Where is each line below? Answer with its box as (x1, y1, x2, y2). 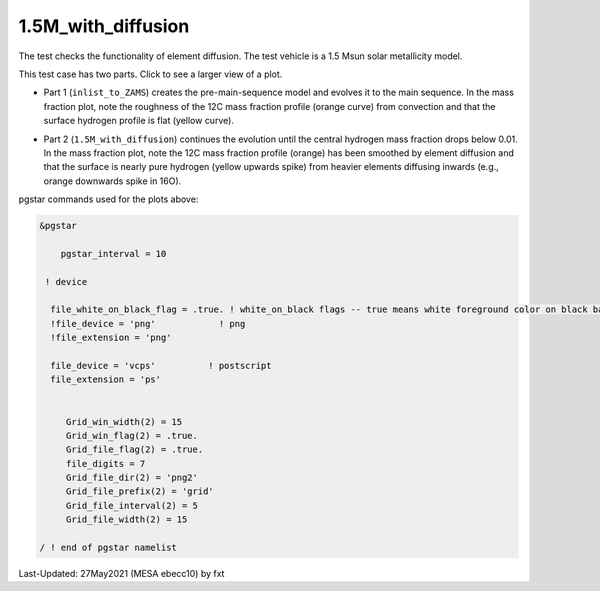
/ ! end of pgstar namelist (39, 542, 177, 554)
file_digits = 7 (65, 458, 146, 469)
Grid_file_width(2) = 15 (65, 514, 188, 525)
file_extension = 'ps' (50, 374, 162, 385)
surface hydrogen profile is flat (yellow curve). (43, 115, 235, 127)
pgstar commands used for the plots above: (18, 193, 199, 205)
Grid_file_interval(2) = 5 (65, 500, 199, 511)
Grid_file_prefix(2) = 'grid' (65, 486, 214, 497)
